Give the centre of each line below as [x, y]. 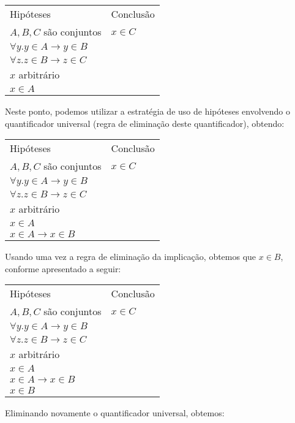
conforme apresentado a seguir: [63, 268]
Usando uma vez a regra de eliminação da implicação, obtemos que [131, 257]
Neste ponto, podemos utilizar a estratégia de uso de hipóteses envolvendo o [148, 111]
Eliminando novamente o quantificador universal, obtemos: [115, 413]
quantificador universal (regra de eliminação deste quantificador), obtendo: [145, 123]
